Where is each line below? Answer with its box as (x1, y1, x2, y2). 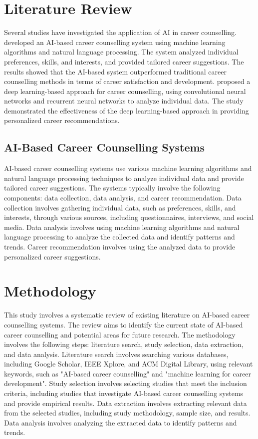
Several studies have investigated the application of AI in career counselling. (4, 27, 237, 37)
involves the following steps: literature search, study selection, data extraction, (4, 339, 244, 349)
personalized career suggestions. (4, 251, 101, 261)
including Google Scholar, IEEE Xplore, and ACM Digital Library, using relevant (4, 358, 253, 369)
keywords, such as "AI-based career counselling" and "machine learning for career (4, 368, 252, 378)
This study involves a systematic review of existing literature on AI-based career (4, 309, 250, 320)
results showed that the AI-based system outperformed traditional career (4, 66, 227, 76)
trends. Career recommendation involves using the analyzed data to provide (4, 241, 236, 252)
